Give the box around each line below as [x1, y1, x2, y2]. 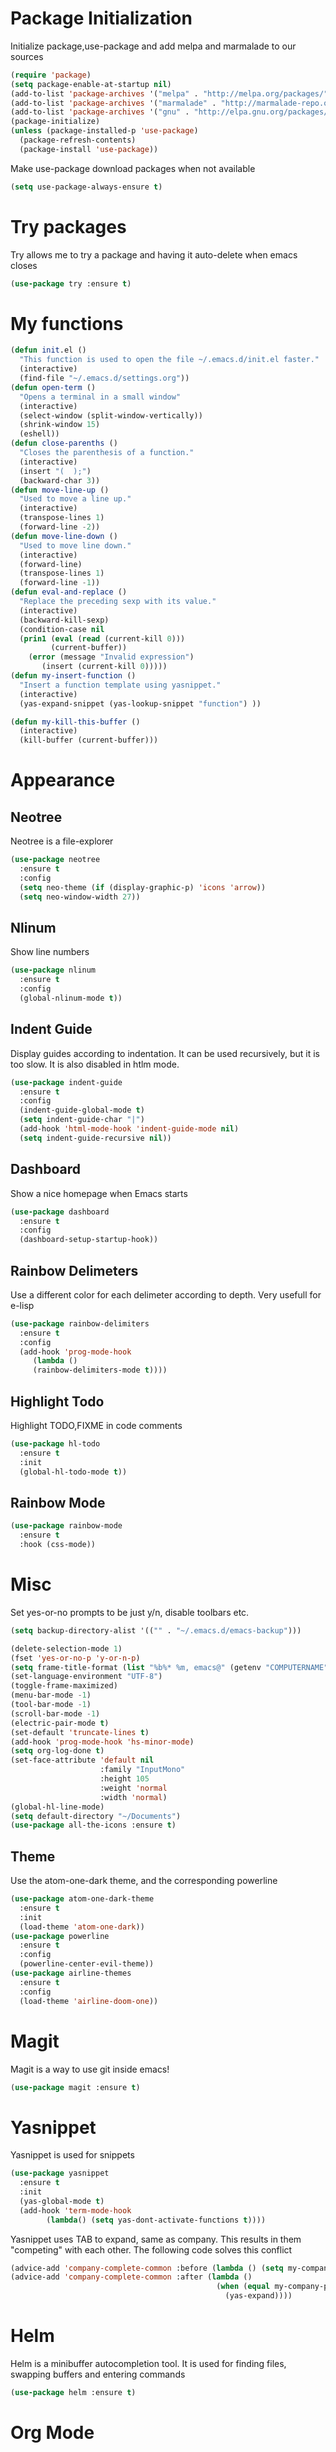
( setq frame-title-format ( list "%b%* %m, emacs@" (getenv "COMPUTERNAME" [10, 1662, 329, 1672]
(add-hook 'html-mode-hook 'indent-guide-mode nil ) [19, 1124, 240, 1134]
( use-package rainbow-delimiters [10, 1318, 150, 1329]
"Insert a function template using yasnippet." [19, 680, 222, 690]
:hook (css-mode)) [19, 1540, 97, 1550]
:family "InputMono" [99, 1765, 186, 1775]
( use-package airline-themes [10, 1968, 132, 1979]
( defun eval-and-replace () [10, 587, 128, 597]
